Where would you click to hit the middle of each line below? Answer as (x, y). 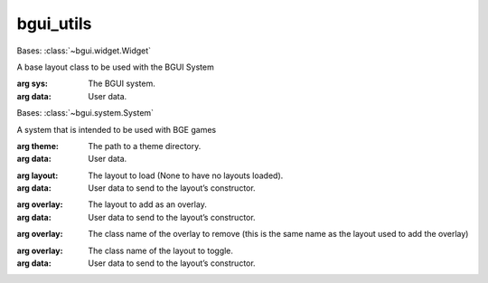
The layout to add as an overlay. (147, 204)
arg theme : (38, 146)
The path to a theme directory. (145, 146)
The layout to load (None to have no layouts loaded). (186, 175)
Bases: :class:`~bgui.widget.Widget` (84, 51)
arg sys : (33, 84)
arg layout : (38, 175)
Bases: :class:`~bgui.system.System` (85, 113)
